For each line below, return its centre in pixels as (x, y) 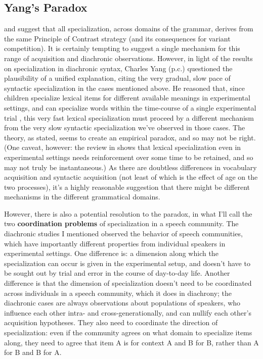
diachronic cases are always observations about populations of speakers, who (122, 303)
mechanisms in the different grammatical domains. (82, 197)
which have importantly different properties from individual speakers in (115, 243)
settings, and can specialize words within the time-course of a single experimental (130, 107)
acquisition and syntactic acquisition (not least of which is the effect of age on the (131, 177)
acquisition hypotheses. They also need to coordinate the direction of (111, 322)
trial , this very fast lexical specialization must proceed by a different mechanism (129, 117)
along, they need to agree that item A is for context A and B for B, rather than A (131, 342)
